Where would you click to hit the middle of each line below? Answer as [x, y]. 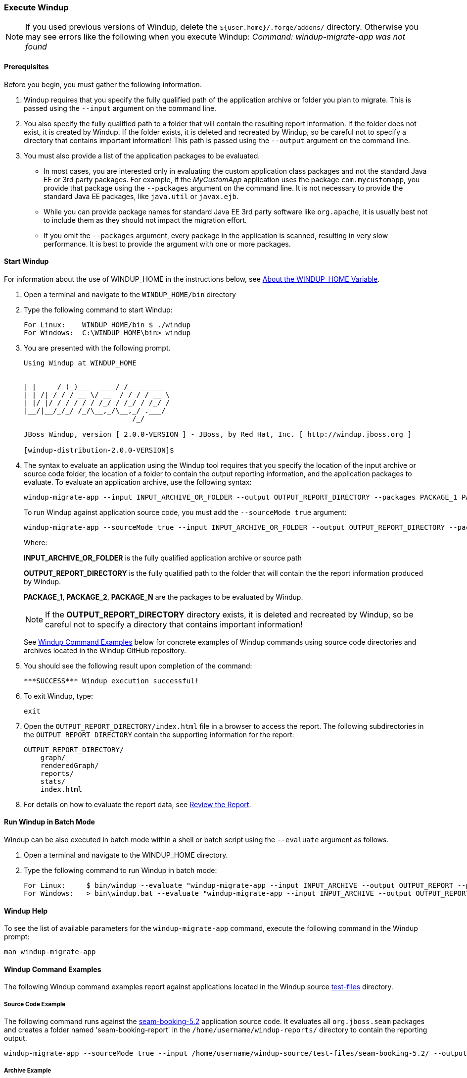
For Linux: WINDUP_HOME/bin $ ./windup [107, 325]
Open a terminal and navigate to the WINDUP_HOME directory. [126, 855]
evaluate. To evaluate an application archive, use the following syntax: [138, 482]
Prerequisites [26, 66]
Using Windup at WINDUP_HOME [80, 363]
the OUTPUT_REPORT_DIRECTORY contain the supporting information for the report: [159, 734]
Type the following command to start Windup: [98, 309]
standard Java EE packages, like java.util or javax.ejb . [141, 196]
